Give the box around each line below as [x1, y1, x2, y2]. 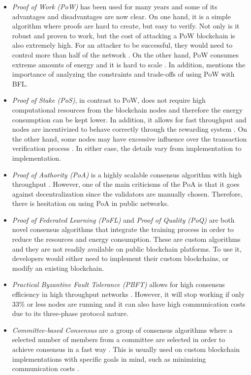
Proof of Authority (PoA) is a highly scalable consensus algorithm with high [12, 169, 242, 179]
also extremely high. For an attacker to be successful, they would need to [12, 40, 233, 50]
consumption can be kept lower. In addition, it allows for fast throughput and [12, 114, 247, 124]
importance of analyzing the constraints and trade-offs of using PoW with [12, 69, 235, 79]
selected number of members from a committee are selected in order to [12, 334, 225, 345]
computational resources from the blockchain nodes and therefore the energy [12, 104, 243, 115]
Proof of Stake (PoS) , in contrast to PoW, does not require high [12, 95, 206, 105]
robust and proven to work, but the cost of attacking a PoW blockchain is [12, 30, 235, 40]
